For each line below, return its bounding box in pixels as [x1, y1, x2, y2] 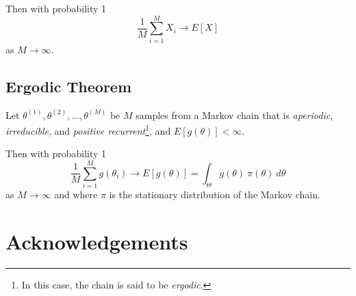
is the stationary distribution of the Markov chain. [109, 187, 320, 202]
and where [54, 187, 98, 202]
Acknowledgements [5, 227, 188, 255]
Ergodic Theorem [5, 75, 132, 96]
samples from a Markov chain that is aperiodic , [136, 107, 333, 122]
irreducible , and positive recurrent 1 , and [5, 122, 171, 137]
